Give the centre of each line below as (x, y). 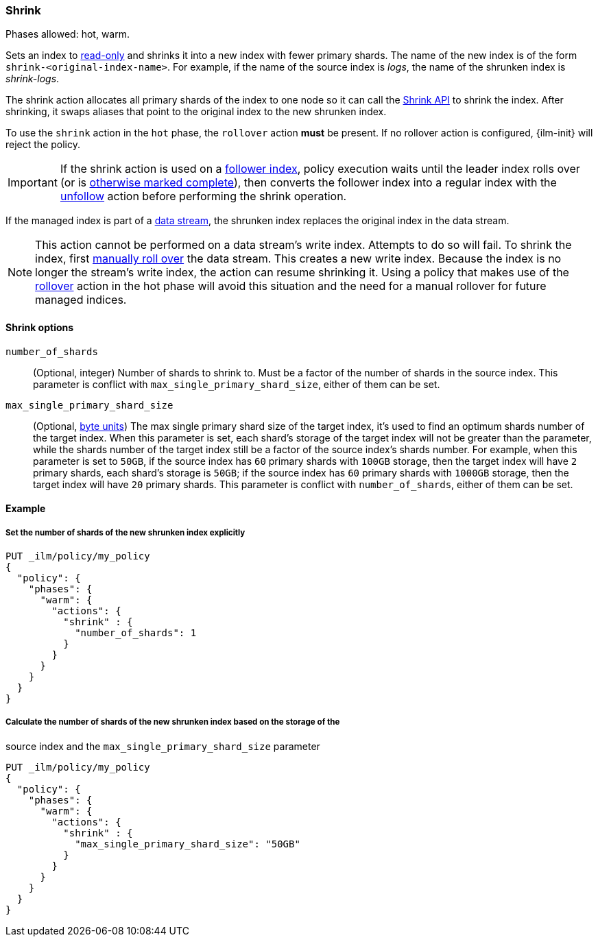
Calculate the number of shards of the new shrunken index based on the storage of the (173, 722)
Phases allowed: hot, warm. (68, 34)
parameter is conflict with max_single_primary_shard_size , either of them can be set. (237, 384)
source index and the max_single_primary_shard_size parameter (163, 746)
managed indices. (81, 300)
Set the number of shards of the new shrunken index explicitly (125, 532)
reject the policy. (43, 145)
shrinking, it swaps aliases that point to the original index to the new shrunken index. (196, 112)
